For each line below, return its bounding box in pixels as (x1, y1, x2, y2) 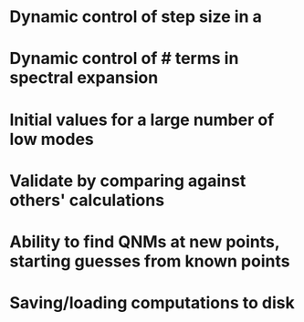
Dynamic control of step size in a (9, 6, 262, 27)
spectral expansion (9, 68, 159, 88)
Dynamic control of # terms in (9, 48, 239, 69)
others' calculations (9, 190, 165, 211)
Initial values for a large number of (9, 109, 275, 130)
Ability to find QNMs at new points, (9, 231, 280, 252)
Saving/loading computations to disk (9, 293, 295, 314)
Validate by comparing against (9, 171, 246, 191)
